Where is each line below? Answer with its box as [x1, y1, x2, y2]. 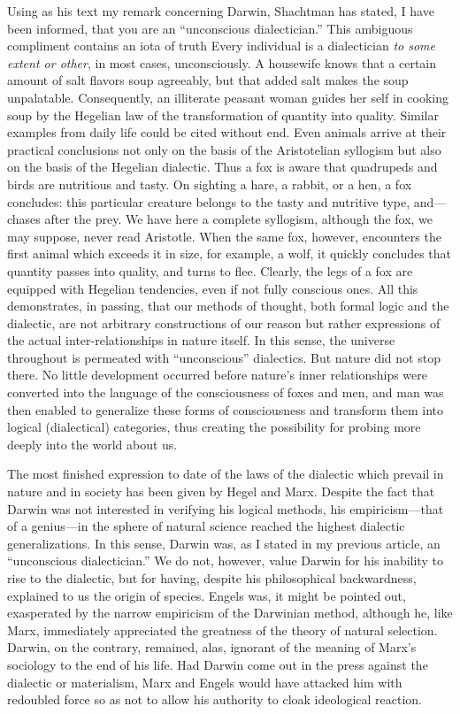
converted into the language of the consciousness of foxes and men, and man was [7, 383, 444, 402]
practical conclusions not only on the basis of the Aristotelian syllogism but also [7, 140, 441, 158]
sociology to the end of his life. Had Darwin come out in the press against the [7, 655, 428, 673]
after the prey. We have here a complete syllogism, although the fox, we [44, 210, 433, 228]
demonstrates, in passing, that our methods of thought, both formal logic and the [7, 296, 449, 315]
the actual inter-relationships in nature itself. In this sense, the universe [7, 331, 395, 349]
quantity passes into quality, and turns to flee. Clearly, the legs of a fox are [7, 261, 413, 280]
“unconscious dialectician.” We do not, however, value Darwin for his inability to [7, 551, 443, 570]
